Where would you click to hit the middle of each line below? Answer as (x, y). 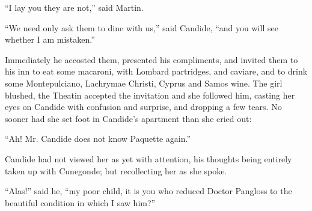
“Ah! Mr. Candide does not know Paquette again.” (98, 139)
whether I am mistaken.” (50, 39)
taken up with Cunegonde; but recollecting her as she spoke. (116, 170)
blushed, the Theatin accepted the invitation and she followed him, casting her (150, 95)
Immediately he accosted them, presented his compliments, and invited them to (151, 59)
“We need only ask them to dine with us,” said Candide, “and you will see (142, 27)
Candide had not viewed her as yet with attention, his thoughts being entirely (148, 158)
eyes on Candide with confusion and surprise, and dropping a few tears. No (143, 107)
